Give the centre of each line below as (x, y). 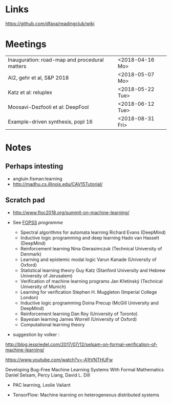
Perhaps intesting (34, 166)
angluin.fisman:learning (37, 179)
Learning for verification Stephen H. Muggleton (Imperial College (89, 292)
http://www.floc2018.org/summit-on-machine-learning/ (71, 212)
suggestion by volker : (36, 334)
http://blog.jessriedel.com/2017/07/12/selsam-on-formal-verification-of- (81, 344)
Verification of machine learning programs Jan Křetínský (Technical (91, 281)
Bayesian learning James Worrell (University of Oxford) (79, 319)
